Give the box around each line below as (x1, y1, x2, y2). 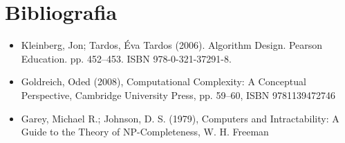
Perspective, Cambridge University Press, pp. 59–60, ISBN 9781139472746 (21, 87, 335, 102)
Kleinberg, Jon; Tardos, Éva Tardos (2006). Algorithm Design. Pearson (21, 38, 323, 52)
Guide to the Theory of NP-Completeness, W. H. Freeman (21, 124, 269, 139)
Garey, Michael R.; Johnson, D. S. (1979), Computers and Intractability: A (21, 111, 339, 125)
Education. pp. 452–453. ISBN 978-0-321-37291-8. (21, 51, 232, 65)
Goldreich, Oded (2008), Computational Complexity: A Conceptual (21, 74, 306, 89)
